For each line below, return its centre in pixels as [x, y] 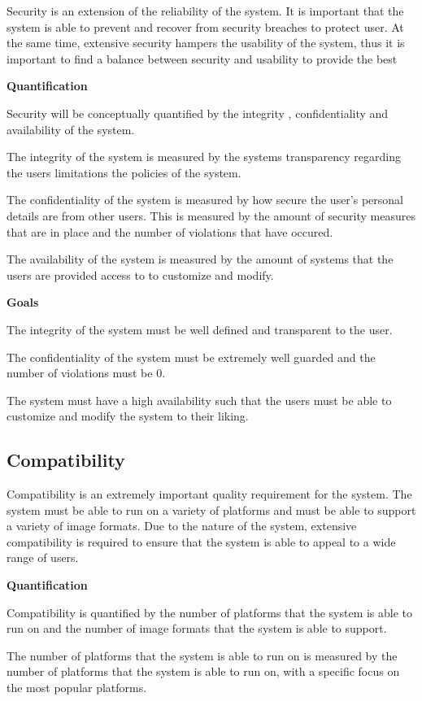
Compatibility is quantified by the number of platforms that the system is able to [210, 612]
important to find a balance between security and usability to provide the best [202, 58]
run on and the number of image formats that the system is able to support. [197, 628]
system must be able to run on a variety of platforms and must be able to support [211, 509]
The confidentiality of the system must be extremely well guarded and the [191, 357]
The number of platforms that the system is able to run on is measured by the [202, 655]
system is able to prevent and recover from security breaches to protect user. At [205, 26]
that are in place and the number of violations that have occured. [170, 231]
